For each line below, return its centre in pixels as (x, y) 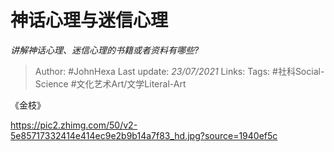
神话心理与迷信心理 (89, 20)
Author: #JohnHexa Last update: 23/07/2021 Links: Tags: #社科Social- (179, 71)
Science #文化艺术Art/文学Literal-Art (110, 83)
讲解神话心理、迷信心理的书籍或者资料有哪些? (105, 50)
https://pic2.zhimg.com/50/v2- (74, 125)
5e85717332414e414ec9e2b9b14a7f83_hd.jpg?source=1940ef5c (144, 135)
